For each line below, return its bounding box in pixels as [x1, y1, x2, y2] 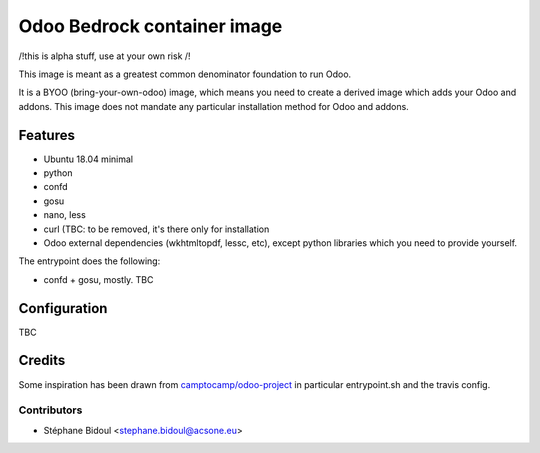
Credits [18, 352, 66, 369]
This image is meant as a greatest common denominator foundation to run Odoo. [18, 68, 352, 80]
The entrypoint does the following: [18, 255, 161, 267]
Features [18, 126, 75, 144]
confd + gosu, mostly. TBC [43, 273, 154, 285]
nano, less [43, 209, 87, 221]
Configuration [18, 300, 108, 317]
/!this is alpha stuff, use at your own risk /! [18, 50, 191, 62]
